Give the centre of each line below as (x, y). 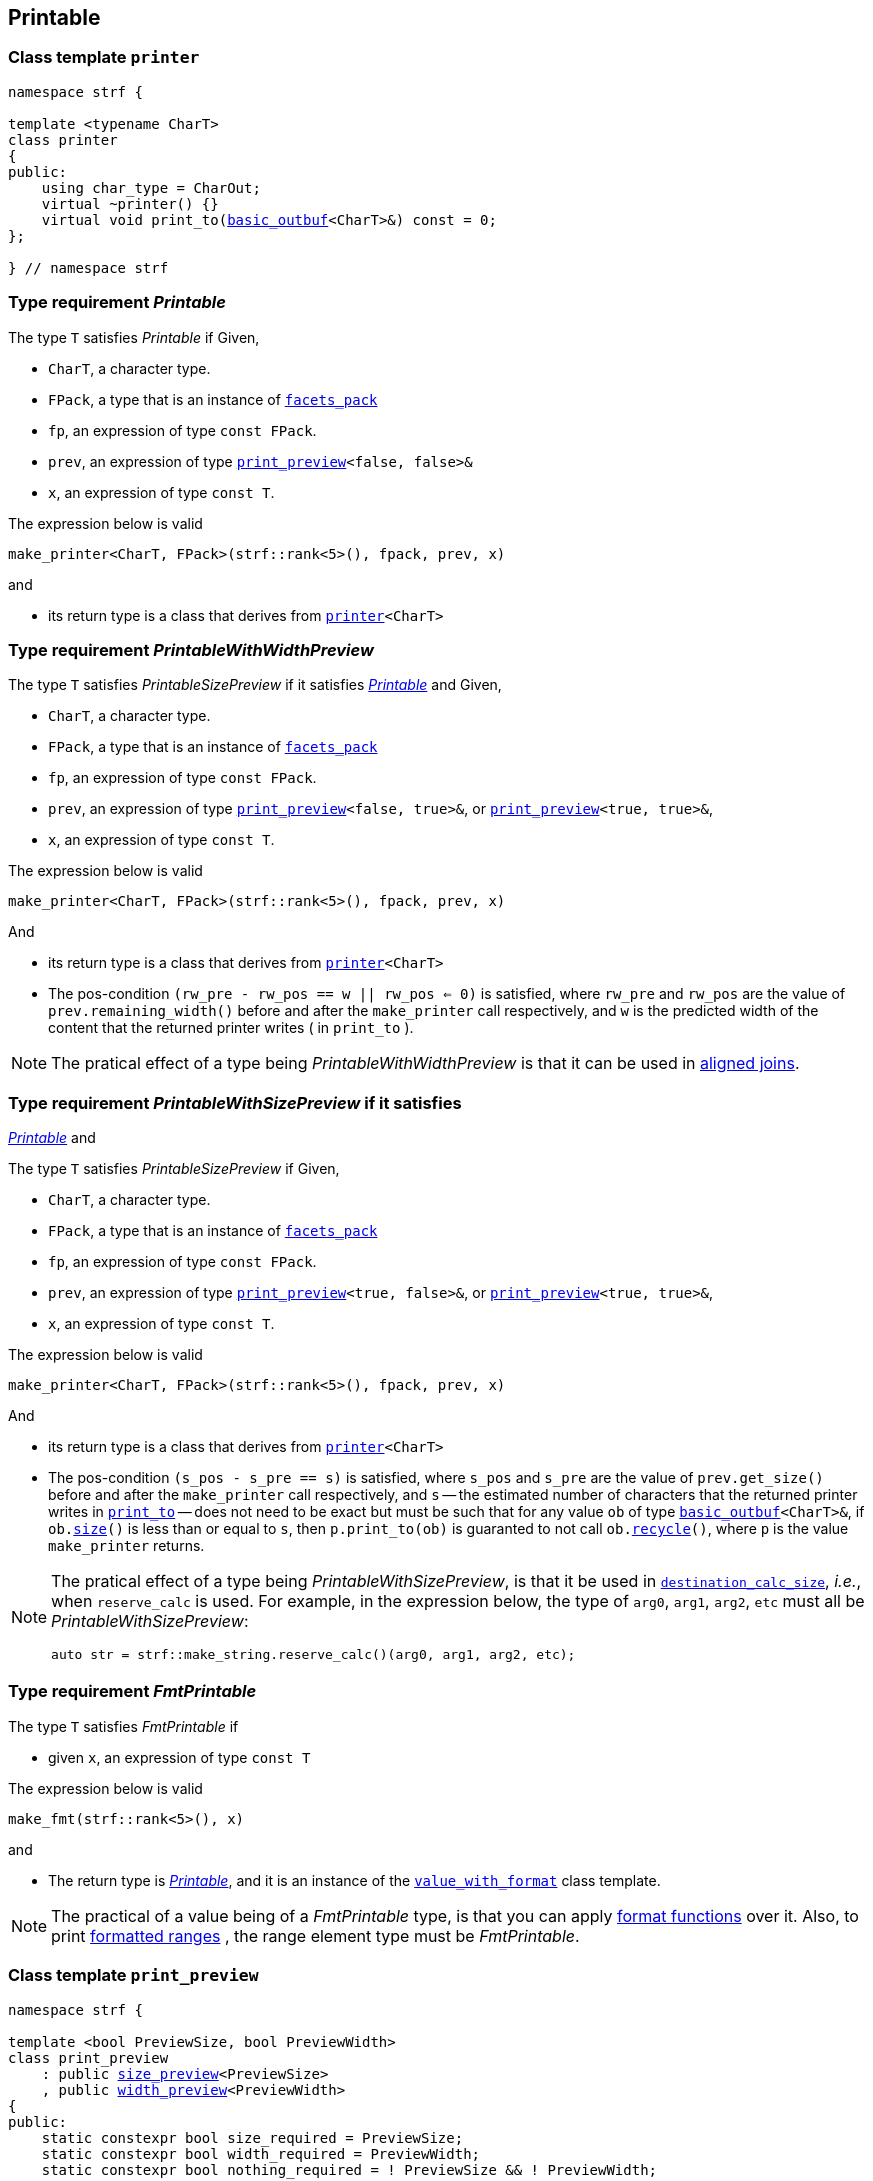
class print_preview (88, 2057)
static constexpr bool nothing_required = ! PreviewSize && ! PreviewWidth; (349, 2169)
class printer (63, 139)
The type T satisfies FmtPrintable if (123, 1726)
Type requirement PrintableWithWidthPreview (191, 649)
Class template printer (104, 57)
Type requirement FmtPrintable (132, 1691)
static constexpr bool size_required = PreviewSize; (252, 2137)
